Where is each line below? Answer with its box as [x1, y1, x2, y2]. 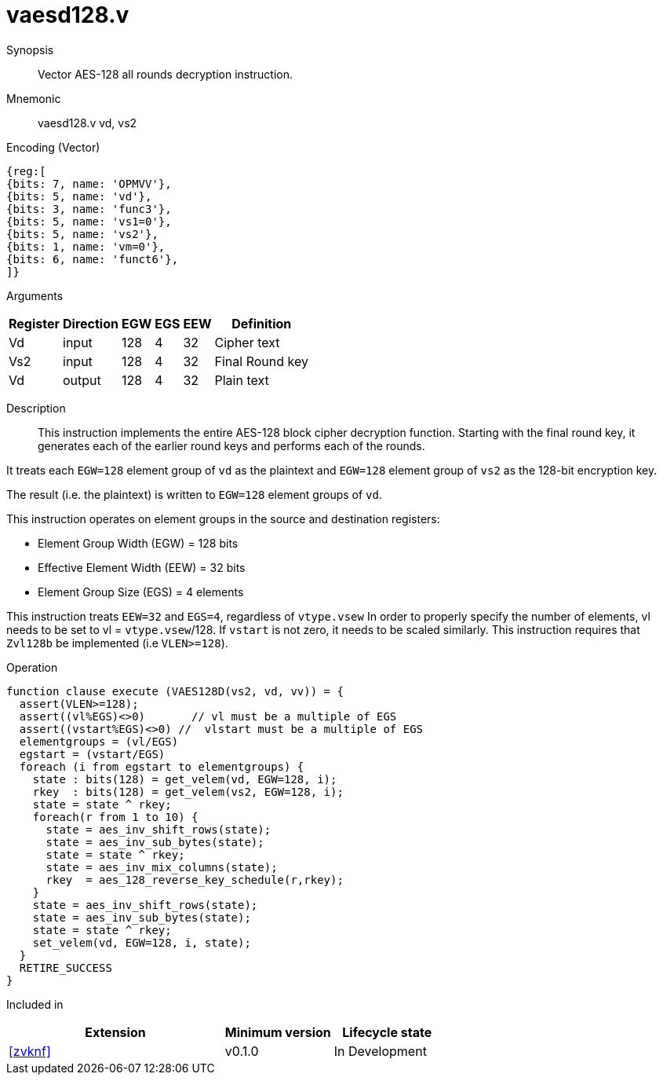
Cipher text [214, 334, 280, 350]
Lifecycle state [342, 1024, 432, 1040]
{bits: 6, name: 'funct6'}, [6, 252, 179, 266]
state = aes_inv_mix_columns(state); [46, 860, 278, 874]
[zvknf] [9, 1043, 51, 1059]
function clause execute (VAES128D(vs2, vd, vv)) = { [6, 684, 344, 698]
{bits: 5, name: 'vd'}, [6, 189, 152, 203]
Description [6, 401, 66, 415]
